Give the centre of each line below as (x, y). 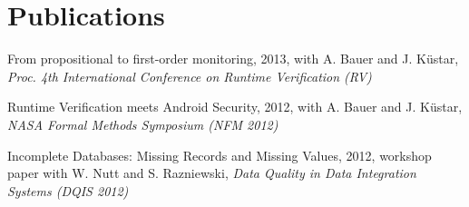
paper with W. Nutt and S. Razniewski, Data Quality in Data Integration (212, 173)
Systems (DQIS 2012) (68, 190)
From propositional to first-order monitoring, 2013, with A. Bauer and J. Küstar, (233, 59)
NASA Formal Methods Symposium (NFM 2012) (143, 124)
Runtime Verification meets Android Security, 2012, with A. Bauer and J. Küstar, (235, 107)
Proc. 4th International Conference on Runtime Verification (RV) (190, 76)
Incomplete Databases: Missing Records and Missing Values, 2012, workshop (220, 155)
